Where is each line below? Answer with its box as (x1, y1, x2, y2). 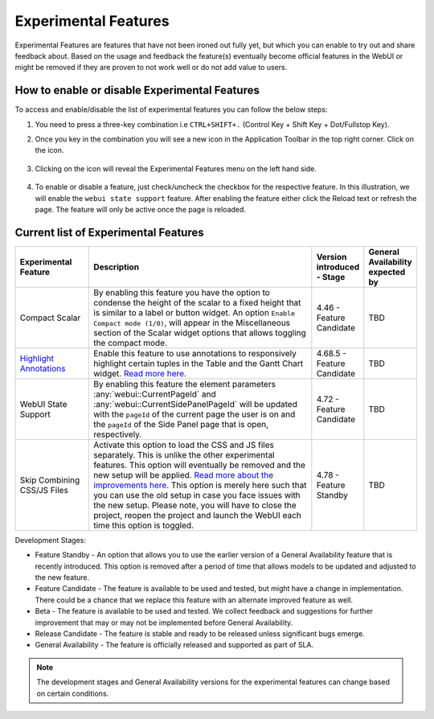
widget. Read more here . (93, 368, 186, 379)
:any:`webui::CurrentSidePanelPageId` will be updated (93, 398, 297, 409)
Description (93, 261, 140, 273)
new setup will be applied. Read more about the (93, 469, 274, 480)
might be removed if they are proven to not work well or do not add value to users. (14, 63, 288, 72)
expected (368, 266, 406, 277)
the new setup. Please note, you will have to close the (93, 499, 297, 511)
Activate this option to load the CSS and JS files (93, 439, 275, 450)
